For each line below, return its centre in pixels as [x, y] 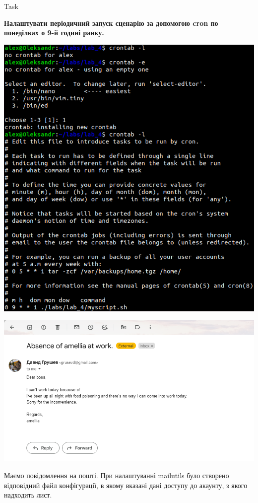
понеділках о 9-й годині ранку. [54, 33]
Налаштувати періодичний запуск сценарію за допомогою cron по [111, 23]
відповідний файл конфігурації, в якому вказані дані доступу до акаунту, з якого [126, 485]
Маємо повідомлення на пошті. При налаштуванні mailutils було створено [117, 475]
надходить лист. [28, 495]
